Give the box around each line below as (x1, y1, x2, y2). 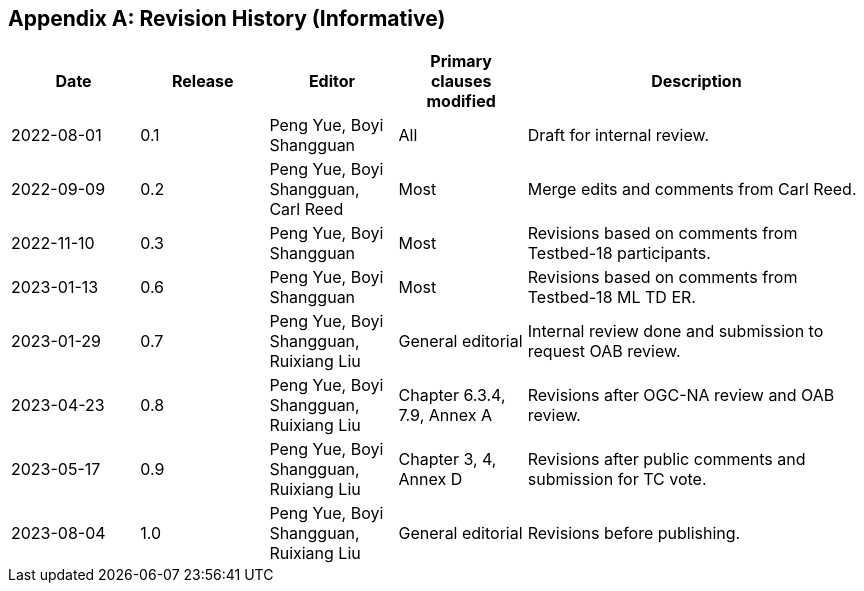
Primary (430, 51, 492, 72)
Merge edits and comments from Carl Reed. (527, 179, 857, 200)
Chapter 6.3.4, (398, 385, 506, 406)
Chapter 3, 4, (398, 449, 497, 470)
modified (426, 91, 496, 112)
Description (651, 71, 742, 92)
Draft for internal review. (527, 125, 710, 146)
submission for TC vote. (527, 469, 707, 490)
